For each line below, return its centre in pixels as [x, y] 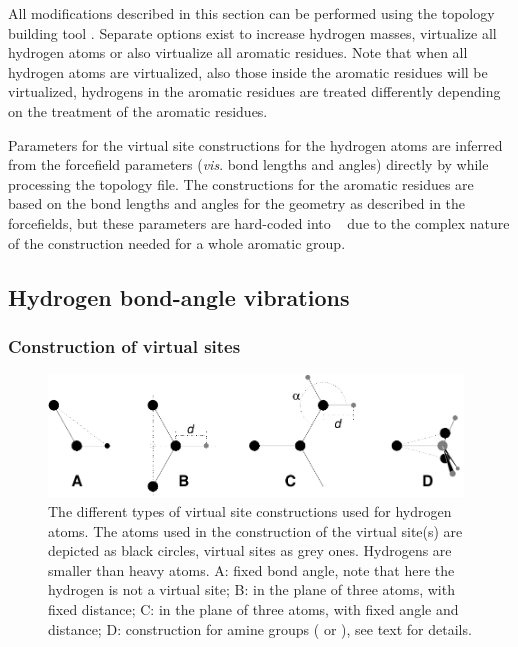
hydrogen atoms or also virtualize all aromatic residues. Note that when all [238, 52]
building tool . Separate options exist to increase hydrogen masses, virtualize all [252, 32]
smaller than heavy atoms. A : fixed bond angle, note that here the [251, 569]
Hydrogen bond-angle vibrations [179, 296]
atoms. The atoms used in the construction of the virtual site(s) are [255, 530]
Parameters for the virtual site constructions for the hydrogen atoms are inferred [255, 144]
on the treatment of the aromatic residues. [138, 110]
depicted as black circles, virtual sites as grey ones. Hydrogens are [250, 550]
